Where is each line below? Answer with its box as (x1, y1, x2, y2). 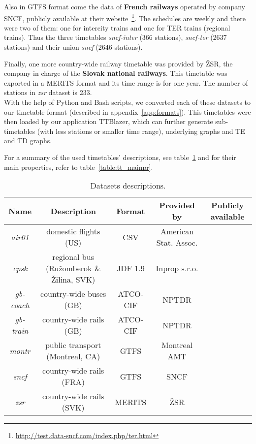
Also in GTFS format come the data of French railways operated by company (4, 1, 245, 11)
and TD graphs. (4, 135, 52, 146)
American (160, 225, 194, 237)
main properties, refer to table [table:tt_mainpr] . (4, 161, 153, 172)
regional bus (52, 251, 94, 263)
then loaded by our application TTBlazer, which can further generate (4, 116, 213, 127)
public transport (45, 339, 101, 351)
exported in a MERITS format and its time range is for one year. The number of (4, 77, 248, 88)
